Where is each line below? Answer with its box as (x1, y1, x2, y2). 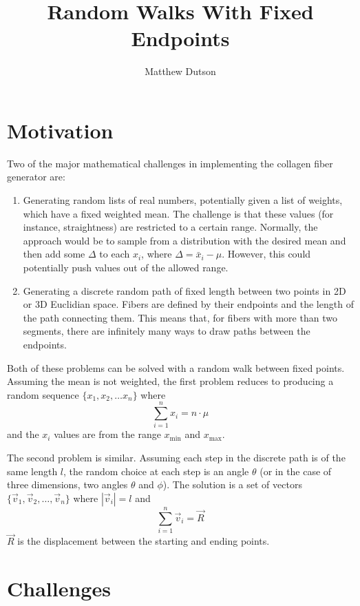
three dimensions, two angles (7, 477, 128, 492)
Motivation (7, 116, 114, 144)
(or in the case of (260, 463, 332, 478)
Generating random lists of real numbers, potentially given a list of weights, (23, 193, 343, 207)
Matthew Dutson (145, 64, 216, 79)
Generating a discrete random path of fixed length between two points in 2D (23, 283, 346, 297)
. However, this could (222, 247, 311, 261)
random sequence (7, 387, 79, 401)
